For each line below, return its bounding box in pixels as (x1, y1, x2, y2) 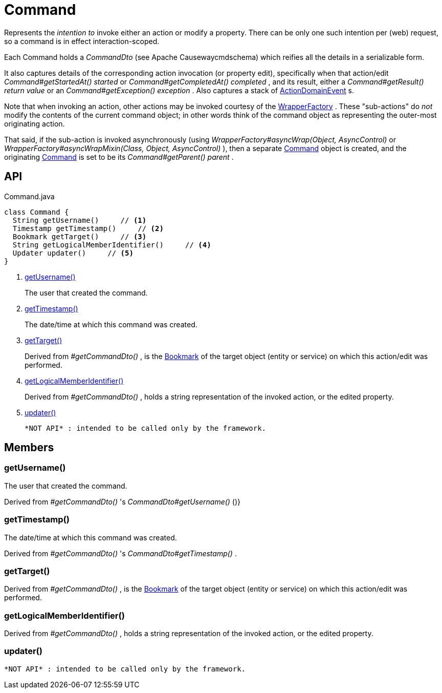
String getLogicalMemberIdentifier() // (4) (12, 240, 211, 249)
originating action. (4, 119, 65, 128)
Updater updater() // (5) (12, 248, 134, 257)
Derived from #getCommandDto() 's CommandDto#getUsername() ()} (4, 497, 241, 506)
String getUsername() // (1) (12, 216, 147, 224)
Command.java (4, 192, 55, 201)
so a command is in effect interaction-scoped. (4, 36, 160, 46)
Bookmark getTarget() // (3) (12, 232, 147, 241)
